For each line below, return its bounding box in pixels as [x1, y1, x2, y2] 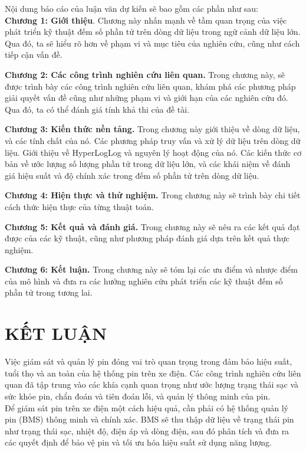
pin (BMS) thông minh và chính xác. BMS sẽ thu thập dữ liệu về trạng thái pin [5, 413, 294, 425]
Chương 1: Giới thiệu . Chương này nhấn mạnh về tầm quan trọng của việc [5, 14, 287, 26]
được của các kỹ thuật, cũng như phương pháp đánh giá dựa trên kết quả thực [5, 232, 289, 244]
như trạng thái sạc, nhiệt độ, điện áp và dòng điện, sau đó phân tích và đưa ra [5, 424, 289, 437]
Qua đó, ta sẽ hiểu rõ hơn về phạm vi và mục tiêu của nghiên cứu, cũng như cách [5, 37, 300, 49]
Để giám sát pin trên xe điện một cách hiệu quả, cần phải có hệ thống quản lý [5, 401, 288, 414]
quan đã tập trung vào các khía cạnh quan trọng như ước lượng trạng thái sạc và [5, 378, 299, 391]
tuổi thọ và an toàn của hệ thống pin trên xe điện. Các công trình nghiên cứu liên [5, 366, 301, 379]
